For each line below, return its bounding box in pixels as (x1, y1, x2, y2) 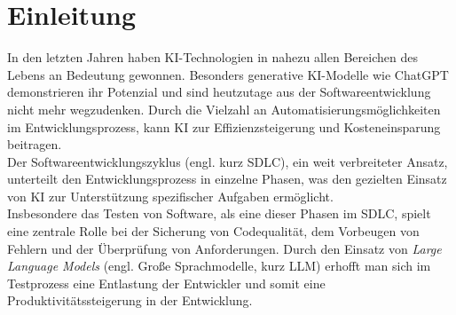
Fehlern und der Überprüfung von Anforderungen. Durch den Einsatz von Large (7, 239, 442, 257)
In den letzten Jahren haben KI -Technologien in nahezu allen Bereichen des (7, 48, 418, 67)
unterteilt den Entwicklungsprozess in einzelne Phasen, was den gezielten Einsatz (7, 169, 447, 188)
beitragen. (7, 135, 62, 154)
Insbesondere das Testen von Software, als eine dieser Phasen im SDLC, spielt (7, 204, 431, 223)
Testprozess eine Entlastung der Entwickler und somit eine (7, 273, 326, 292)
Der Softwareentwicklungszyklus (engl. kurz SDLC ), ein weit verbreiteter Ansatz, (7, 152, 448, 170)
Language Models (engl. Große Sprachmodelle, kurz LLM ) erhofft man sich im (7, 256, 431, 275)
